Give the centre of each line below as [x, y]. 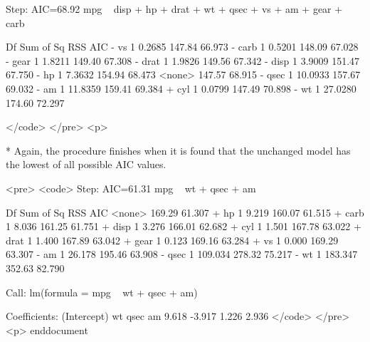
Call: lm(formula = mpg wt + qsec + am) [102, 292]
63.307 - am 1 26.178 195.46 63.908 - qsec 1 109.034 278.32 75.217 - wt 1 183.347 [182, 254]
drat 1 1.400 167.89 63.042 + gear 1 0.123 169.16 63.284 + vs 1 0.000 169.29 [172, 240]
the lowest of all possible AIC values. [86, 164]
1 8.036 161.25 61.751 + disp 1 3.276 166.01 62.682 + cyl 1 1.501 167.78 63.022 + [184, 226]
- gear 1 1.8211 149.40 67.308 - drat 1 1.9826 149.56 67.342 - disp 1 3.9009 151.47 [183, 60]
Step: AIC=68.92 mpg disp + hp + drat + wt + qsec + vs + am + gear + [174, 9]
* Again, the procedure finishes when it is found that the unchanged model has [178, 150]
